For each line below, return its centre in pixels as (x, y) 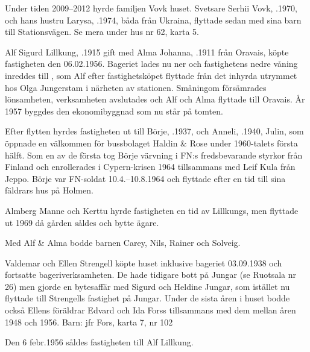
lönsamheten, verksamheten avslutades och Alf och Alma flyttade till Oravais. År (155, 99)
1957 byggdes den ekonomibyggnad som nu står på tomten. (114, 111)
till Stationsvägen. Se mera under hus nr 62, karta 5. (102, 32)
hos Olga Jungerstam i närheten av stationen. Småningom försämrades (136, 87)
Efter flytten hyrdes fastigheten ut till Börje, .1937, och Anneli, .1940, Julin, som (154, 131)
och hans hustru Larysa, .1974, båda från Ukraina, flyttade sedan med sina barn (153, 20)
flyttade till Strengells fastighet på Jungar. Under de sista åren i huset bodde (147, 298)
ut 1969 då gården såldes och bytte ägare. (82, 222)
